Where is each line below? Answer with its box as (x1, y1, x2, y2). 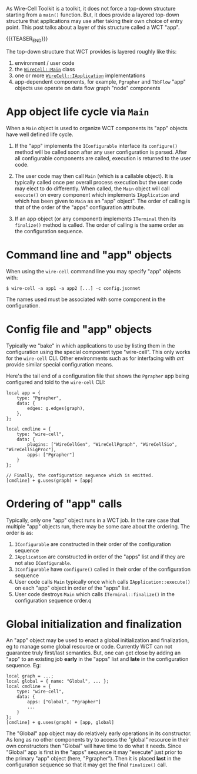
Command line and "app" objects (6, 248, 172, 262)
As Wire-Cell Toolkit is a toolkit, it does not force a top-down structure (6, 5, 176, 12)
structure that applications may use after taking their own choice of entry (6, 18, 183, 24)
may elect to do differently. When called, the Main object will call (14, 185, 170, 192)
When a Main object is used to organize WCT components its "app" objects (6, 124, 188, 131)
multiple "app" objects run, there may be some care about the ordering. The (6, 522, 190, 530)
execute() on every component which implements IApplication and (14, 191, 179, 198)
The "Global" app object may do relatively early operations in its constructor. (6, 730, 192, 737)
